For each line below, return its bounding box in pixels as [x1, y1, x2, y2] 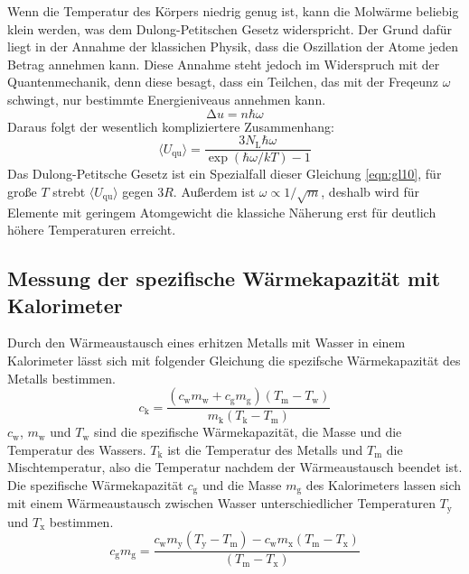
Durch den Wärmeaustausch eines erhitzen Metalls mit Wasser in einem [7, 333, 406, 352]
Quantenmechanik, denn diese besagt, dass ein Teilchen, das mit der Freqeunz [7, 72, 439, 91]
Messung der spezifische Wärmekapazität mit [7, 264, 441, 292]
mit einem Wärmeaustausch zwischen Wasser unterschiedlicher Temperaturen [7, 494, 436, 513]
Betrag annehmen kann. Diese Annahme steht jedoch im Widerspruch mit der [7, 54, 440, 73]
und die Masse [202, 475, 282, 494]
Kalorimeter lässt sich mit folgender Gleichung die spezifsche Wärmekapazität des [7, 350, 461, 369]
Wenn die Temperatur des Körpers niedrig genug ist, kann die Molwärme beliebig [7, 2, 459, 20]
